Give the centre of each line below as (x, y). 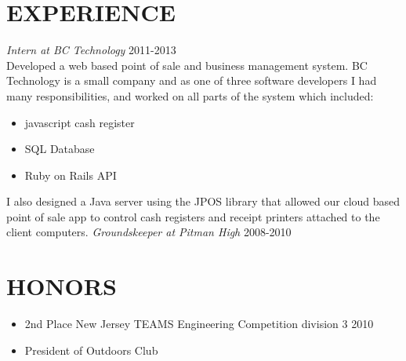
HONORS (62, 286)
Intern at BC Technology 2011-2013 (91, 50)
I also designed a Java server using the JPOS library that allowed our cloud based (203, 201)
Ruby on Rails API (71, 175)
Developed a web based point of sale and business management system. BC (187, 65)
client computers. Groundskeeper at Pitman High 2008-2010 (149, 232)
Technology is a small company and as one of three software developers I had (192, 80)
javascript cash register (80, 122)
